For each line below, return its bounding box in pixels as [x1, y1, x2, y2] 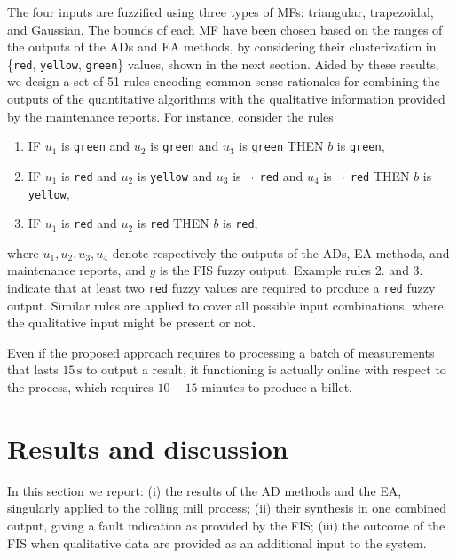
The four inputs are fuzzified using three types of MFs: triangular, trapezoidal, [7, 3, 434, 20]
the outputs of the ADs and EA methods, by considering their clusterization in [7, 37, 437, 56]
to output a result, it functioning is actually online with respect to [85, 360, 446, 379]
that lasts [7, 360, 59, 379]
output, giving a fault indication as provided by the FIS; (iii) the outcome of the [7, 515, 445, 534]
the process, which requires [7, 378, 154, 397]
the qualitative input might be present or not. [7, 313, 256, 332]
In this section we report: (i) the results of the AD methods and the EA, [7, 481, 402, 499]
